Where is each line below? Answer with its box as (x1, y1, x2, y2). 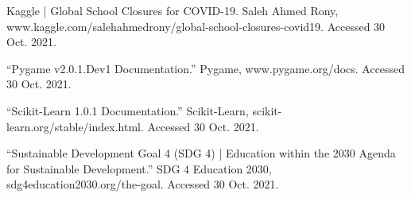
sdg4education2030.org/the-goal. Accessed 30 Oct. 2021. (6, 176, 279, 192)
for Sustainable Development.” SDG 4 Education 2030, (6, 160, 272, 177)
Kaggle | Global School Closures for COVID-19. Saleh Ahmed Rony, (6, 2, 339, 18)
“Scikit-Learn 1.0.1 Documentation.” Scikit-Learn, (6, 102, 249, 118)
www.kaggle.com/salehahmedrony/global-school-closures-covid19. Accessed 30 (6, 17, 386, 34)
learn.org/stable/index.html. (6, 118, 144, 134)
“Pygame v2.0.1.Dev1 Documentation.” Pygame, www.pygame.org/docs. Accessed (6, 60, 405, 76)
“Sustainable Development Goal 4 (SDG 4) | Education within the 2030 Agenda (6, 145, 396, 161)
